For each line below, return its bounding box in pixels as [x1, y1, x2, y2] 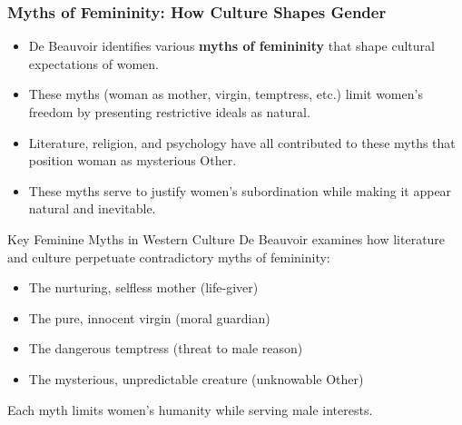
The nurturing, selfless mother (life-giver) [28, 278, 259, 297]
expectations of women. [28, 54, 159, 73]
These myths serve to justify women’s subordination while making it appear [28, 181, 452, 200]
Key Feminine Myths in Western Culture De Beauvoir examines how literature [7, 229, 446, 248]
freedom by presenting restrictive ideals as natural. [28, 103, 310, 121]
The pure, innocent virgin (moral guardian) [28, 308, 270, 327]
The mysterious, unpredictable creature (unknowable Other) [28, 369, 364, 388]
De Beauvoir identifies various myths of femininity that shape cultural [28, 36, 435, 55]
